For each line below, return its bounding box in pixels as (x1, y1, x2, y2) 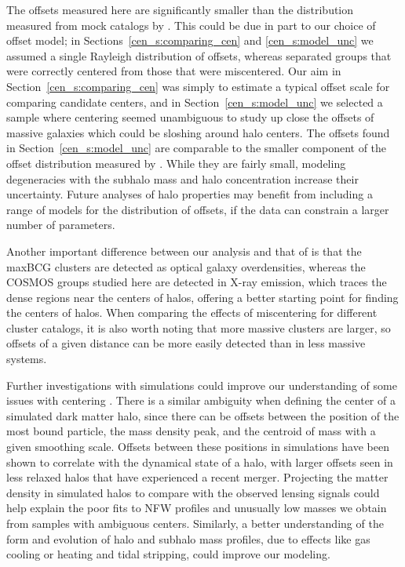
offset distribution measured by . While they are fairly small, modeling (6, 154, 346, 171)
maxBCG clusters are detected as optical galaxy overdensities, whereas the (6, 258, 366, 274)
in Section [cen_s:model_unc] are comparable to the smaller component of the (6, 140, 387, 156)
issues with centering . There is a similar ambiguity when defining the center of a (6, 392, 396, 409)
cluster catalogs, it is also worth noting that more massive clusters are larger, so (6, 319, 391, 336)
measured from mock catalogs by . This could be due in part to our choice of (6, 16, 376, 33)
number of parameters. (6, 216, 115, 233)
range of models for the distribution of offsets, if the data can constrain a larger (6, 201, 389, 217)
